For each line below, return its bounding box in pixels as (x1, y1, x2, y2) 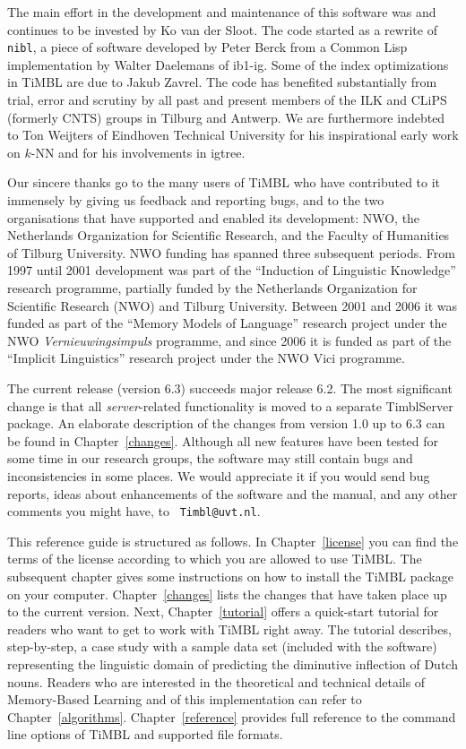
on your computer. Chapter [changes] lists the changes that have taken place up (7, 584, 447, 603)
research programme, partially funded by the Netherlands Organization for (7, 278, 418, 297)
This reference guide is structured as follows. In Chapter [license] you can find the (7, 531, 459, 550)
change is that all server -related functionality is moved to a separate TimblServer (7, 396, 453, 415)
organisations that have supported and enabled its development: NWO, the (7, 208, 420, 227)
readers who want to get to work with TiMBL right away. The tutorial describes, (7, 619, 452, 638)
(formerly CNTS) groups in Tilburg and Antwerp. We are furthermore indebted (7, 108, 445, 126)
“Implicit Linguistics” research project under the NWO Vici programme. (7, 349, 405, 367)
